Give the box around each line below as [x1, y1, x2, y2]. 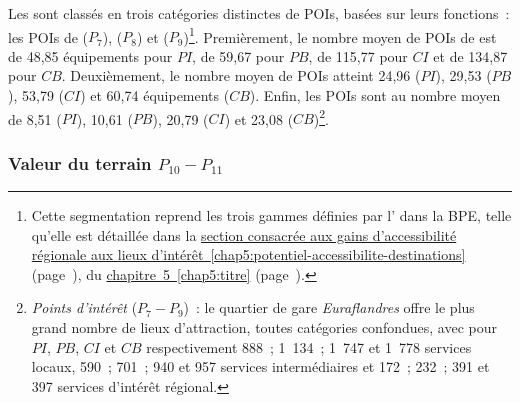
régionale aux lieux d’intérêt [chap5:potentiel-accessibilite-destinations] [31, 244, 466, 265]
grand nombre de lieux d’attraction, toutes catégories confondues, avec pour [31, 317, 497, 338]
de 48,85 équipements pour [8, 45, 173, 66]
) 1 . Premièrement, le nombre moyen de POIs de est [183, 23, 497, 47]
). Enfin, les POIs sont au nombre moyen [249, 85, 501, 106]
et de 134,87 [433, 45, 508, 66]
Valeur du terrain [8, 150, 152, 175]
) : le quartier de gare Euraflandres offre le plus [183, 297, 475, 318]
